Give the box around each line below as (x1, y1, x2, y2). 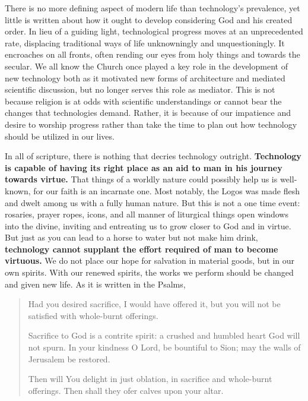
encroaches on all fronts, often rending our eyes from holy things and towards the (5, 48, 300, 61)
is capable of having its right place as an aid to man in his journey (5, 161, 282, 173)
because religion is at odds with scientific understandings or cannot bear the (5, 94, 282, 107)
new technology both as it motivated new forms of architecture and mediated (5, 71, 285, 84)
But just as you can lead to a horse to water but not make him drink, (5, 231, 258, 244)
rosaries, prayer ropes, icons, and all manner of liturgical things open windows (5, 208, 288, 220)
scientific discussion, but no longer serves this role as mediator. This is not (5, 83, 275, 96)
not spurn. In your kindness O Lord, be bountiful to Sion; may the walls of (28, 341, 301, 353)
